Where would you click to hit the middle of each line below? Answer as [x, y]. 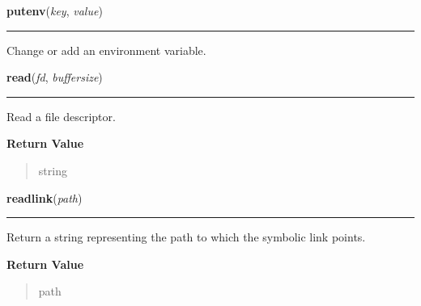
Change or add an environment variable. [106, 50]
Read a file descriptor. [61, 116]
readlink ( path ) [45, 197]
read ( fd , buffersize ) [55, 77]
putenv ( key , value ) [55, 10]
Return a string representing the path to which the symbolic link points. [186, 237]
